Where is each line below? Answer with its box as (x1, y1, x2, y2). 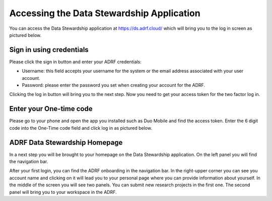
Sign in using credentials (9, 45, 89, 54)
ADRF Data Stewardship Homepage (9, 138, 123, 146)
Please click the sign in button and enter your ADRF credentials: (9, 59, 142, 65)
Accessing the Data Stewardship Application (9, 8, 201, 19)
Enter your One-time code (9, 105, 93, 113)
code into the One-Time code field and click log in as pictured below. (9, 125, 152, 131)
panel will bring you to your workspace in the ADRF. (9, 189, 117, 195)
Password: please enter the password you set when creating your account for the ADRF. (22, 82, 206, 88)
